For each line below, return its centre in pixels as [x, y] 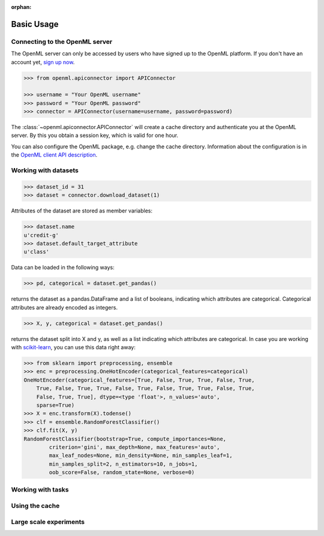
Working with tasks [40, 490]
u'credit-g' [41, 235]
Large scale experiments [48, 522]
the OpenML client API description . [54, 155]
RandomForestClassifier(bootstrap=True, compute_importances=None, [125, 439]
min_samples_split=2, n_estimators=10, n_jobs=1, [123, 464]
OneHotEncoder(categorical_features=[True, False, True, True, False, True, [139, 380]
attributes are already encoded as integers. [64, 307]
